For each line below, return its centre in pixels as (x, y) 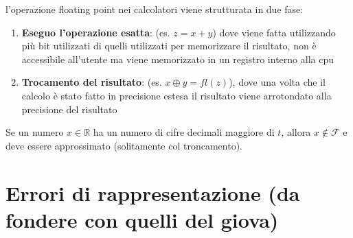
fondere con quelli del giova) (142, 219)
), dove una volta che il (277, 82)
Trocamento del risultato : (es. (92, 82)
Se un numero (35, 132)
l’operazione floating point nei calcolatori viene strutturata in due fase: (155, 9)
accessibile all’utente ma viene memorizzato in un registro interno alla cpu (178, 59)
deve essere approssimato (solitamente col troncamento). (124, 145)
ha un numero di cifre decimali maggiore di (184, 132)
